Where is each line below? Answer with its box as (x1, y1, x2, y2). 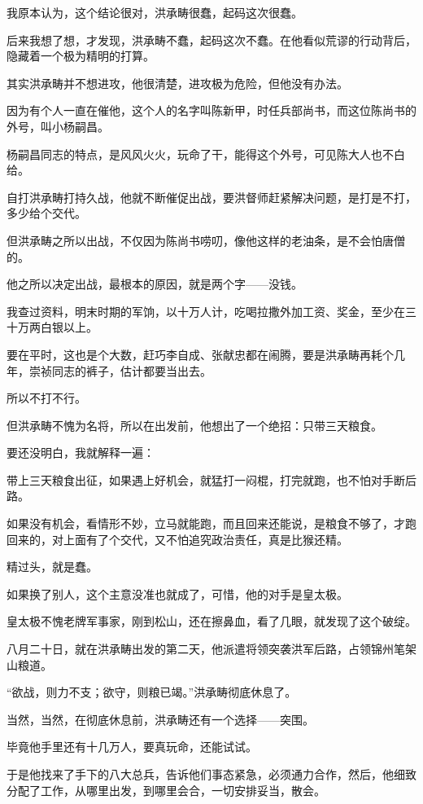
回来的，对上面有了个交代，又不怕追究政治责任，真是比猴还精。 (7, 530, 348, 547)
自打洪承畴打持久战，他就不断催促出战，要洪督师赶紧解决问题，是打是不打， (7, 188, 416, 205)
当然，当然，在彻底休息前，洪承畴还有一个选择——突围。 (7, 710, 314, 727)
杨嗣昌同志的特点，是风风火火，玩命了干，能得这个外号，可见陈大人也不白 (7, 145, 405, 162)
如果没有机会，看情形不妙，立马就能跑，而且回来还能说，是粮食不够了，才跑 (7, 515, 416, 532)
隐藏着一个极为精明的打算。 (7, 47, 155, 64)
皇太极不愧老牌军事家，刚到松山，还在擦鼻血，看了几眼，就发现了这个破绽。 (7, 613, 416, 630)
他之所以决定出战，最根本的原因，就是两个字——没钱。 (7, 275, 303, 292)
